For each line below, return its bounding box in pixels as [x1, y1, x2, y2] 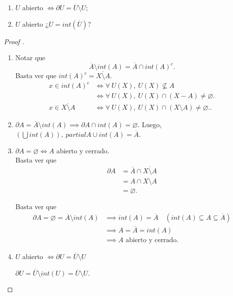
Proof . [4, 36, 24, 46]
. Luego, [137, 119, 162, 130]
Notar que [15, 52, 46, 63]
